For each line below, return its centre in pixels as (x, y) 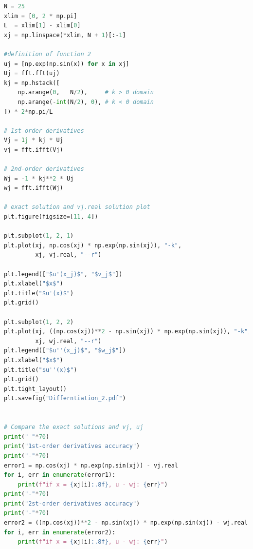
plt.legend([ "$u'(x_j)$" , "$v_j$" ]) (63, 274)
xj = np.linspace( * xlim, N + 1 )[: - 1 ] (65, 35)
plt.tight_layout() (35, 389)
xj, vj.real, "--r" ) (68, 255)
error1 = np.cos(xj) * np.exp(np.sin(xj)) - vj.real (91, 465)
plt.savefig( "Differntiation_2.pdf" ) (65, 398)
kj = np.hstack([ (32, 83)
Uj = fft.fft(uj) (32, 73)
